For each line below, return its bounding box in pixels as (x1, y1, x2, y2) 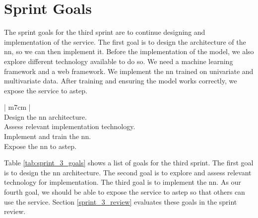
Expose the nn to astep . (4, 141, 76, 151)
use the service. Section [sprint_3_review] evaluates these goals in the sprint (4, 196, 237, 207)
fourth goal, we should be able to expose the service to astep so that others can (4, 187, 245, 197)
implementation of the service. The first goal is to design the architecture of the (4, 36, 246, 47)
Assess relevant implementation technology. (4, 121, 135, 132)
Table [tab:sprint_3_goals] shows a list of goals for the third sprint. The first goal (4, 157, 254, 168)
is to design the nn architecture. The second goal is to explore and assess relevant (4, 167, 252, 177)
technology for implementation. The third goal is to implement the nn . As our (4, 177, 241, 187)
